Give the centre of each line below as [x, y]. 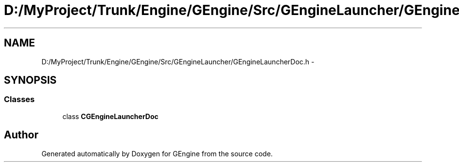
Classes [19, 99]
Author [21, 135]
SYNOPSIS [30, 80]
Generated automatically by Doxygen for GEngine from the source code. [157, 153]
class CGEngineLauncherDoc [110, 116]
